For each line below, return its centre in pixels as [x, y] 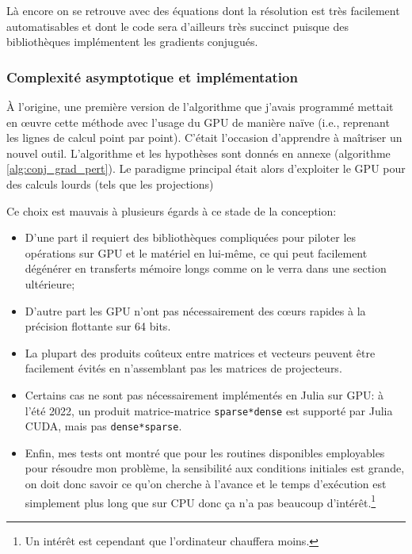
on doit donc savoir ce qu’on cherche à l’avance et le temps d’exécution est [206, 483]
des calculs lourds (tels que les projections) [110, 183]
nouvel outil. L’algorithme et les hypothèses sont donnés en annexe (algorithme [198, 153]
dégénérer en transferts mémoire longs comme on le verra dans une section [206, 268]
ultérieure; [50, 283]
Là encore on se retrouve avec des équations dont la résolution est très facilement [203, 10]
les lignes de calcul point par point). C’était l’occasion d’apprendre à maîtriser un [204, 138]
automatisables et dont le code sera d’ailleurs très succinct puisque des [177, 26]
